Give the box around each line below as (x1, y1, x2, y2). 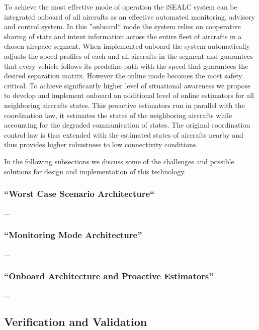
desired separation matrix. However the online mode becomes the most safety (4, 70, 242, 81)
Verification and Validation (4, 313, 147, 329)
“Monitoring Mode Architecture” (4, 228, 142, 241)
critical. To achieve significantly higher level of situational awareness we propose (4, 80, 251, 90)
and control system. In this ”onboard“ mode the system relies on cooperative (4, 21, 241, 32)
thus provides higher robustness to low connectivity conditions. (4, 139, 198, 150)
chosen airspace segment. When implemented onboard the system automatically (4, 41, 250, 51)
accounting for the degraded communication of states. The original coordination (4, 120, 250, 130)
